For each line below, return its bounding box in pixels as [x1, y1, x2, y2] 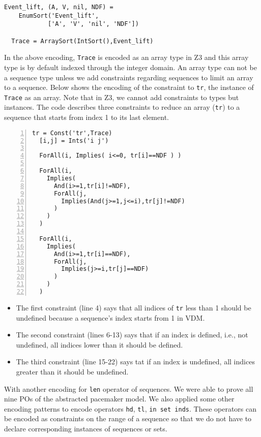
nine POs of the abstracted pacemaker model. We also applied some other [4, 393, 235, 404]
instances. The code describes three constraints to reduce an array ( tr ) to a [4, 102, 240, 112]
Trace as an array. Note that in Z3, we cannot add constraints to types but [4, 91, 239, 102]
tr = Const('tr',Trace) [32, 129, 112, 137]
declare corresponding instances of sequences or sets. [4, 423, 167, 434]
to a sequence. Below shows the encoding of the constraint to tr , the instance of [4, 82, 254, 92]
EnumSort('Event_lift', [18, 12, 99, 19]
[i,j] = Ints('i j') [39, 137, 109, 144]
